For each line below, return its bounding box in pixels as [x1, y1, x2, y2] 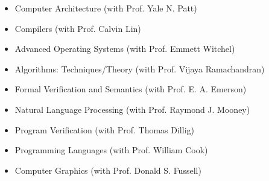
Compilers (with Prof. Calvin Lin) [14, 22, 141, 34]
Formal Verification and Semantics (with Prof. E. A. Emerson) [14, 83, 247, 95]
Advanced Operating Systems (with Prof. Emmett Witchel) [14, 42, 235, 55]
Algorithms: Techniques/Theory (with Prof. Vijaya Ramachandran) [14, 62, 265, 75]
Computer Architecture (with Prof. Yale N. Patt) [14, 2, 197, 14]
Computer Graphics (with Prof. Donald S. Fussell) [14, 164, 201, 176]
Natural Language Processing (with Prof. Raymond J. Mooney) [14, 103, 250, 115]
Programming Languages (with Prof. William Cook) [14, 144, 208, 156]
